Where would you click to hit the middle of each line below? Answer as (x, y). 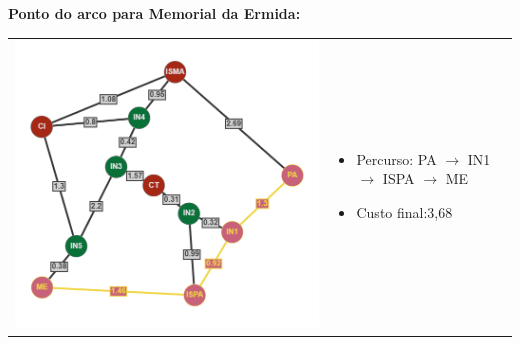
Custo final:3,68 (404, 211)
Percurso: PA (396, 158)
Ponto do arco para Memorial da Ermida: (154, 13)
